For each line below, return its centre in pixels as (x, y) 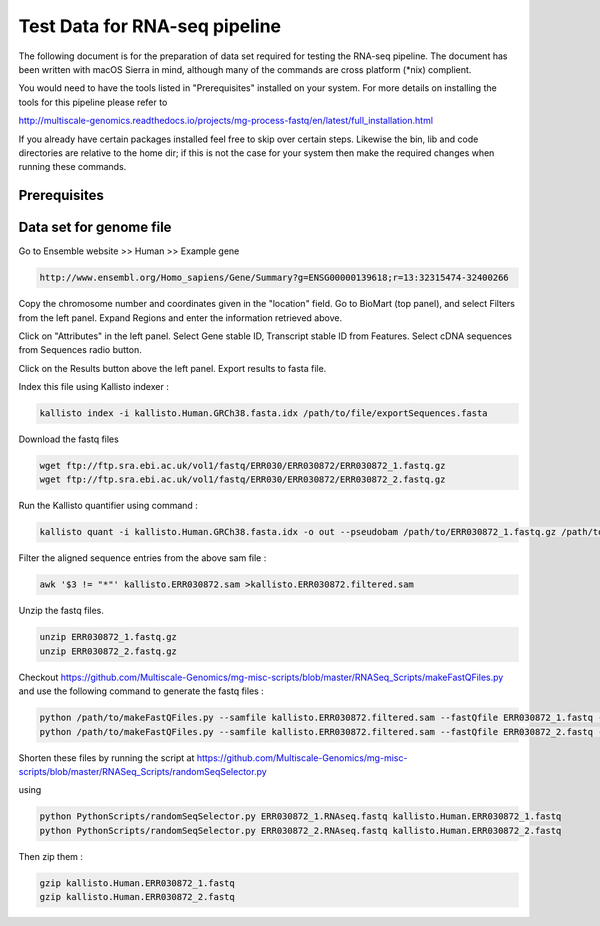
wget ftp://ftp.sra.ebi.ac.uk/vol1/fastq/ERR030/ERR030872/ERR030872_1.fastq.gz (242, 466)
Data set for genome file (95, 227)
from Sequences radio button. (80, 350)
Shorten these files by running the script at (106, 757)
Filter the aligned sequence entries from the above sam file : (142, 558)
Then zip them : (51, 856)
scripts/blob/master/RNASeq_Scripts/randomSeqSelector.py (142, 771)
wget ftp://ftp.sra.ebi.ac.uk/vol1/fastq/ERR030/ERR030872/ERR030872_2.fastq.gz (242, 479)
